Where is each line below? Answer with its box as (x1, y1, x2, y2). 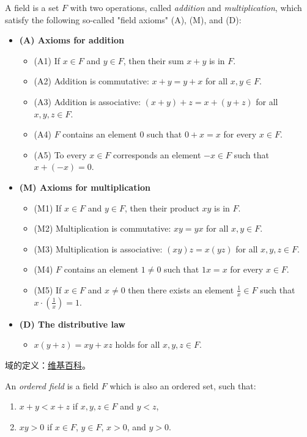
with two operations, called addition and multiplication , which (70, 1, 302, 13)
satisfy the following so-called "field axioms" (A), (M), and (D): (5, 13, 242, 26)
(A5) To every (34, 148, 87, 161)
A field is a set (5, 1, 59, 13)
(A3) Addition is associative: (34, 95, 141, 108)
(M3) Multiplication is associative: (34, 242, 163, 255)
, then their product (125, 201, 199, 214)
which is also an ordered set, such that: (109, 379, 256, 392)
